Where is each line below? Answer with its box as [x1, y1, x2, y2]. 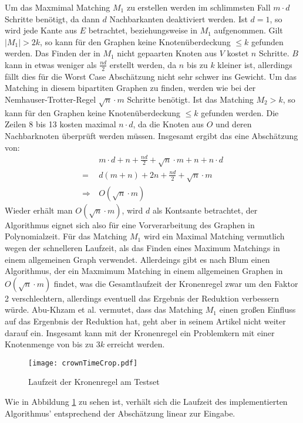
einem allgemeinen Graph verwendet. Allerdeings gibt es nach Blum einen [5, 253, 270, 265]
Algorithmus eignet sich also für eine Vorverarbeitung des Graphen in [5, 218, 255, 231]
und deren [216, 118, 252, 130]
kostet [227, 47, 249, 59]
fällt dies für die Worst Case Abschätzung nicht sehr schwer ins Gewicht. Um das [5, 70, 297, 82]
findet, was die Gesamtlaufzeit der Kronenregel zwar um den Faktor [53, 277, 298, 289]
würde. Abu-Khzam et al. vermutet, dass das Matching [5, 303, 203, 316]
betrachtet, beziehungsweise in [88, 24, 197, 36]
